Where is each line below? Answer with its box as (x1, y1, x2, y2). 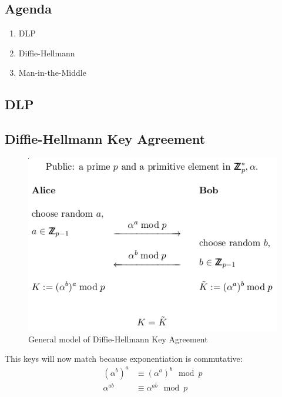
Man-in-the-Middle (18, 66, 86, 79)
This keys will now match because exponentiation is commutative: (5, 352, 243, 365)
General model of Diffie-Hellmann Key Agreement (28, 332, 208, 345)
